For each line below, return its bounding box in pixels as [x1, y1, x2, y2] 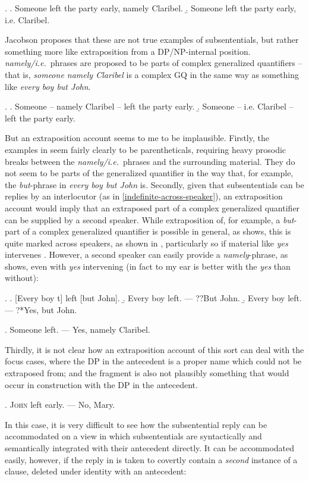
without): [5, 271, 39, 284]
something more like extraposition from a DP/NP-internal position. [5, 45, 251, 57]
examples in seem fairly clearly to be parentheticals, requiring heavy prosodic [5, 143, 286, 155]
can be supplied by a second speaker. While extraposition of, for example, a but [5, 213, 294, 226]
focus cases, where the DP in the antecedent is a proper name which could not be [5, 355, 302, 367]
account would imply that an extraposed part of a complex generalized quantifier [5, 201, 300, 214]
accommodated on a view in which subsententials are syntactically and [5, 430, 262, 442]
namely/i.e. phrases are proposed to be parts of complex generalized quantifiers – [5, 57, 302, 69]
